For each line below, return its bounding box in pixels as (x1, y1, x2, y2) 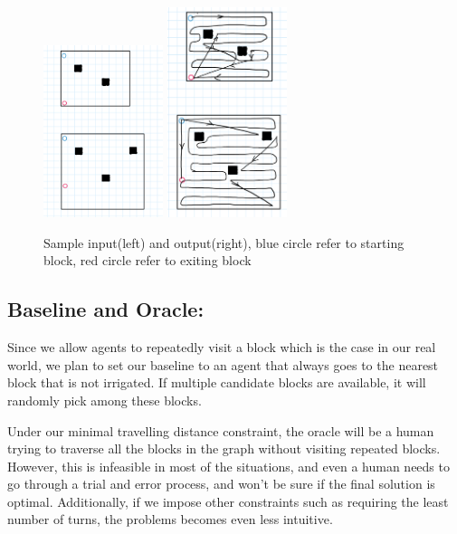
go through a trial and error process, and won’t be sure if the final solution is (7, 474, 435, 493)
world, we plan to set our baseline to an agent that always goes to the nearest (7, 355, 439, 374)
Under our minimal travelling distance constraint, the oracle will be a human (7, 421, 434, 440)
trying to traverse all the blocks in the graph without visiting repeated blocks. (7, 439, 441, 458)
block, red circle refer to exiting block (43, 251, 252, 270)
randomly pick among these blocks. (7, 390, 202, 409)
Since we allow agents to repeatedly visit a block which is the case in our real (7, 338, 436, 357)
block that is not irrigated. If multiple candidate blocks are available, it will (7, 373, 426, 392)
